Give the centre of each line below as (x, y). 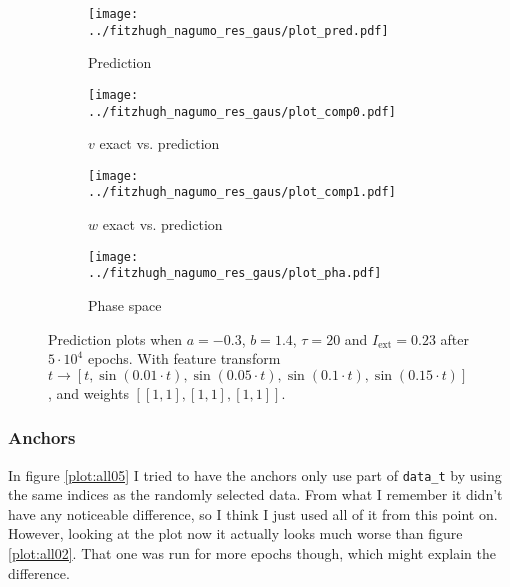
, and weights (88, 392)
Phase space (125, 305)
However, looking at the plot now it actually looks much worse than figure (235, 533)
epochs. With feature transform (184, 358)
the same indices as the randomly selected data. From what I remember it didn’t (255, 494)
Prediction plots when (115, 338)
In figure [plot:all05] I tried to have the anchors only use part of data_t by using (255, 474)
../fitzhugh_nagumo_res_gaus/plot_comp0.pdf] (242, 111)
